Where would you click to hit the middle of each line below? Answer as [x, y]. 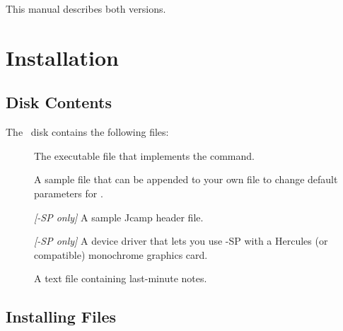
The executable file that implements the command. [144, 155]
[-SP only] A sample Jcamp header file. [119, 217]
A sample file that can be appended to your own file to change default [186, 179]
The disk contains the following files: [87, 132]
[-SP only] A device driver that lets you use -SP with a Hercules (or [181, 241]
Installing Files [61, 317]
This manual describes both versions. [86, 8]
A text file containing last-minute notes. [121, 278]
